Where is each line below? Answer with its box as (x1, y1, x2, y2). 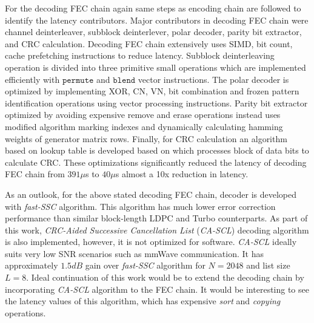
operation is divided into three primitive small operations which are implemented (5, 60, 306, 73)
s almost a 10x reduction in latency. (115, 168, 249, 180)
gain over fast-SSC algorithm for (85, 259, 205, 272)
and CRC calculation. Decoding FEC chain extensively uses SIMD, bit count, (5, 37, 293, 50)
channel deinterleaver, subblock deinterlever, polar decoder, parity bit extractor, (5, 25, 302, 38)
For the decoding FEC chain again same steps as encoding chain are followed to (5, 2, 301, 14)
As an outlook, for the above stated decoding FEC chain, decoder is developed (5, 188, 296, 200)
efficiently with (5, 73, 60, 85)
